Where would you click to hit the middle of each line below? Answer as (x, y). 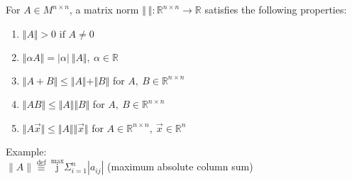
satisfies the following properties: (276, 9)
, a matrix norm (104, 9)
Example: (26, 152)
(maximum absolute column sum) (180, 166)
